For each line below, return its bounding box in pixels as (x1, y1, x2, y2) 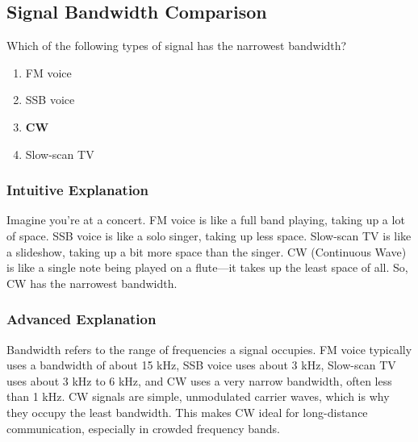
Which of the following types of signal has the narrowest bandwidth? (6, 37, 347, 54)
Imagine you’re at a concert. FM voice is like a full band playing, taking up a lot (6, 211, 405, 228)
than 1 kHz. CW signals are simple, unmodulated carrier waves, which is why (6, 388, 390, 405)
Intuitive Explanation (6, 180, 148, 200)
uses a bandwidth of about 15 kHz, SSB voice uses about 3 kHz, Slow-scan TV (6, 357, 396, 373)
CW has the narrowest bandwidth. (6, 274, 178, 291)
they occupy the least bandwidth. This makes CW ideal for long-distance (6, 403, 368, 420)
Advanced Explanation (6, 309, 157, 329)
